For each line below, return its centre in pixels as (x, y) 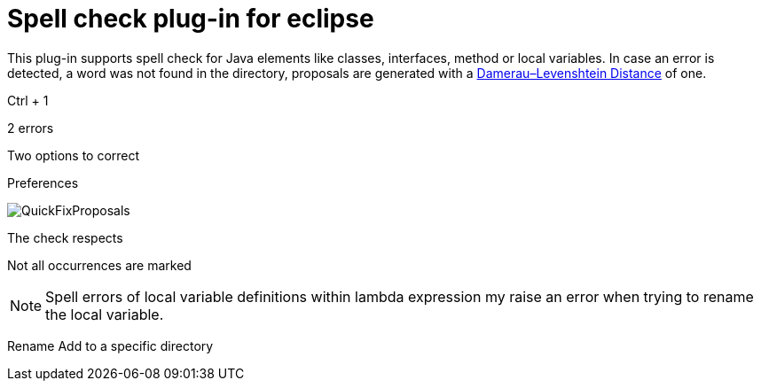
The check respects (65, 237)
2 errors (31, 128)
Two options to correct (74, 155)
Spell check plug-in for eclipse (191, 19)
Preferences (43, 182)
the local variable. (105, 314)
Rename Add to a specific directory (110, 345)
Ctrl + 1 (28, 100)
